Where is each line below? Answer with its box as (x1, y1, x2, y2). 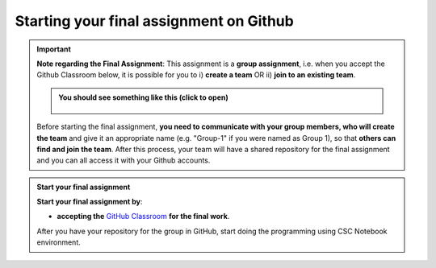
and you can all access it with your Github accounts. (36, 155, 211, 165)
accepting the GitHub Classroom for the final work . (57, 212, 230, 221)
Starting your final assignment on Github (15, 12, 294, 30)
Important (36, 44, 72, 54)
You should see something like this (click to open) (58, 93, 229, 102)
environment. (36, 237, 81, 247)
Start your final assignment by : (36, 197, 143, 207)
